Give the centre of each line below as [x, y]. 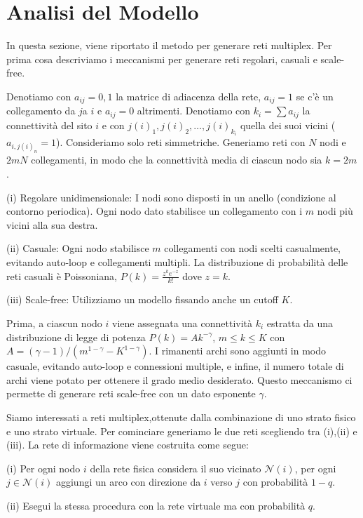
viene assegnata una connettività [182, 323]
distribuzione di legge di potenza [76, 337]
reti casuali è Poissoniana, [62, 275]
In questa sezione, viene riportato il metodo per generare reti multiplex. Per [169, 45]
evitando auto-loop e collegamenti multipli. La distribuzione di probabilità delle [177, 261]
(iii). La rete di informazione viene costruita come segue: [128, 445]
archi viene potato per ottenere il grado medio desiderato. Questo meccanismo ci [179, 379]
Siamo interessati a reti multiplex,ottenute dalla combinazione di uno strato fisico [181, 417]
